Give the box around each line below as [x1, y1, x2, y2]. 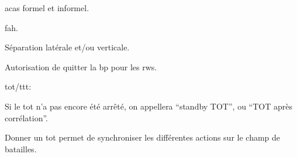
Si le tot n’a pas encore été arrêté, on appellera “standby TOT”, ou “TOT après [5, 100, 292, 112]
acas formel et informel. [5, 2, 89, 13]
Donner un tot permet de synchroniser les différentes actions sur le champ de [5, 131, 281, 144]
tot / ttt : [5, 80, 32, 93]
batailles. [5, 142, 37, 155]
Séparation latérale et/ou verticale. [5, 41, 130, 53]
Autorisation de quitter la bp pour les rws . [5, 60, 157, 73]
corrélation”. [5, 111, 48, 124]
